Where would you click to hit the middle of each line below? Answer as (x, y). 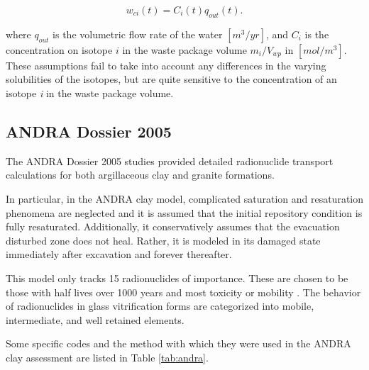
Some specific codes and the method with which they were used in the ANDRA (178, 343)
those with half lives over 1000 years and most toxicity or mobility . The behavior (183, 292)
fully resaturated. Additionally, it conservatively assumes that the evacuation (173, 226)
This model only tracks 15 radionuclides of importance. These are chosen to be (177, 277)
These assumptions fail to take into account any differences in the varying (166, 65)
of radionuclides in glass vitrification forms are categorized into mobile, (160, 306)
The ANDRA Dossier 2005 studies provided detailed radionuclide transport (170, 161)
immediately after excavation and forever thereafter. (119, 254)
